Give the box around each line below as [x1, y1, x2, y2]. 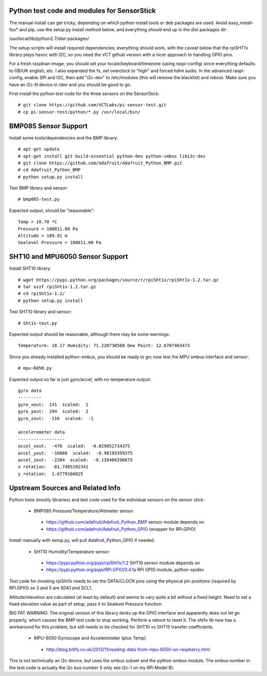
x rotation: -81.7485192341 [18, 464, 89, 470]
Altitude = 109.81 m [18, 233, 68, 239]
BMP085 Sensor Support [9, 122, 88, 130]
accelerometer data [18, 430, 65, 435]
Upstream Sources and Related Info [9, 483, 121, 492]
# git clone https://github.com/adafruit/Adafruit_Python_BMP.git [18, 160, 182, 166]
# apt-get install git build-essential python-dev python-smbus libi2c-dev [18, 153, 206, 159]
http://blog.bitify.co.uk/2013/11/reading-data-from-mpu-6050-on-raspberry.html [46, 646, 210, 652]
